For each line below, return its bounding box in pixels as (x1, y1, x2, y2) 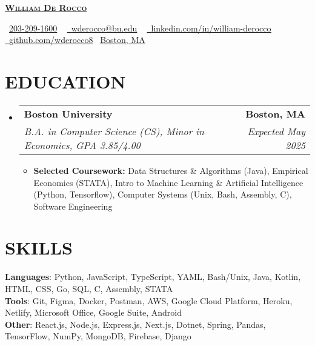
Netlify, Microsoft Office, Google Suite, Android (5, 306, 182, 319)
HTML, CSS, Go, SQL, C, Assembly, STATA (5, 282, 173, 294)
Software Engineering (33, 199, 113, 212)
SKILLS (5, 235, 73, 260)
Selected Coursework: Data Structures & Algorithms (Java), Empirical (33, 164, 308, 176)
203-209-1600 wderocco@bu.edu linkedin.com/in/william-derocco (9, 21, 271, 34)
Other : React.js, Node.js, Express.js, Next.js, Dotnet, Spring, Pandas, (5, 318, 266, 330)
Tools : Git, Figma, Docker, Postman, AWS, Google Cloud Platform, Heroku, (5, 294, 293, 307)
